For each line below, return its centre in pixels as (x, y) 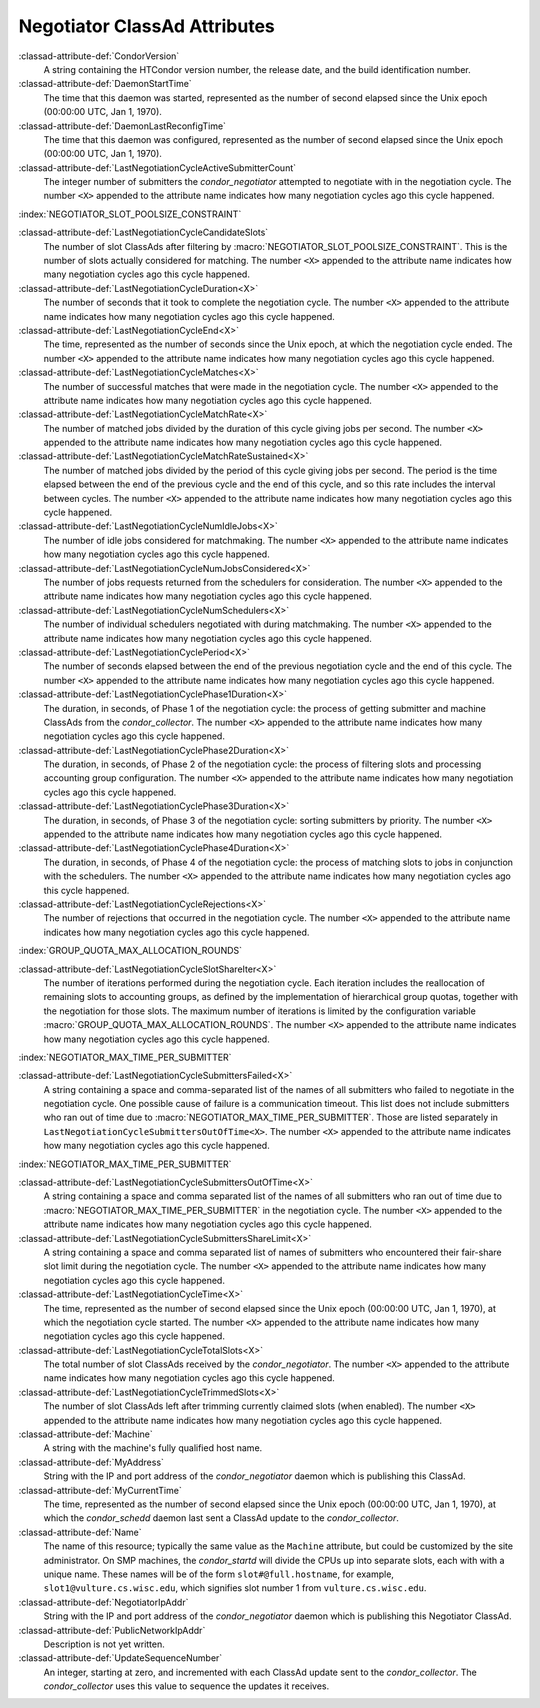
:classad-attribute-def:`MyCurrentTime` (100, 1490)
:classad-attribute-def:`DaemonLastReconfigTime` (122, 126)
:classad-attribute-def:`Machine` (86, 1434)
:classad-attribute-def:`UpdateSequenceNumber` (120, 1658)
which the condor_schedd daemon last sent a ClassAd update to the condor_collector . (221, 1518)
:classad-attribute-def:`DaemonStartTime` (105, 84)
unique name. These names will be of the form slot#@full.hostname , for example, (219, 1574)
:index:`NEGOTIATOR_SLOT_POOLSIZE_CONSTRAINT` (130, 214)
